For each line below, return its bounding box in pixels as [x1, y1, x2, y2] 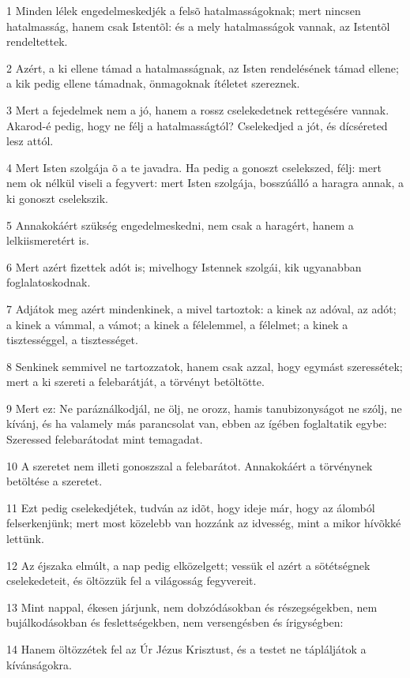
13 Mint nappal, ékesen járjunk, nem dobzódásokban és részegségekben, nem [6, 598, 378, 615]
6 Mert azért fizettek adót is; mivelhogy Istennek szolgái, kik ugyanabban [6, 258, 362, 275]
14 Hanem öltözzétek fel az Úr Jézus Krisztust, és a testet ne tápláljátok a [6, 641, 367, 657]
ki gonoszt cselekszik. [6, 189, 108, 206]
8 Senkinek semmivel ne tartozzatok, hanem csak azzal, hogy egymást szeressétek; [6, 358, 403, 374]
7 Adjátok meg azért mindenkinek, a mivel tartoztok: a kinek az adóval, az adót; [6, 300, 397, 317]
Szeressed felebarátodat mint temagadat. [6, 431, 203, 448]
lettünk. [6, 530, 44, 547]
